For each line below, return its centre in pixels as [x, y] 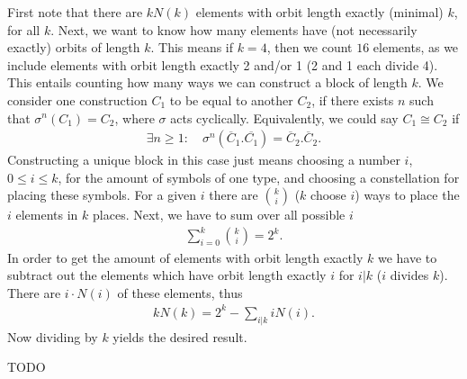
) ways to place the [407, 195]
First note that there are [75, 12]
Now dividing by [53, 336]
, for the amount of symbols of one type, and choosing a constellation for [259, 177]
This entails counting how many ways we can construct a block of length [207, 82]
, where [135, 117]
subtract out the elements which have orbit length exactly [167, 275]
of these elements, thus [180, 292]
